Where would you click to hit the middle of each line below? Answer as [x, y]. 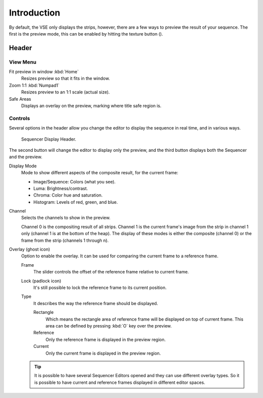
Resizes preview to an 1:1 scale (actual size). [66, 92]
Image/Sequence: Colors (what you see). [75, 181]
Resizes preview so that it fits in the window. [66, 78]
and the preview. [26, 157]
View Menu [23, 62]
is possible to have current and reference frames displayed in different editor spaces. [120, 382]
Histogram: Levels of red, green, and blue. [75, 202]
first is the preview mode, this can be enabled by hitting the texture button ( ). [86, 34]
